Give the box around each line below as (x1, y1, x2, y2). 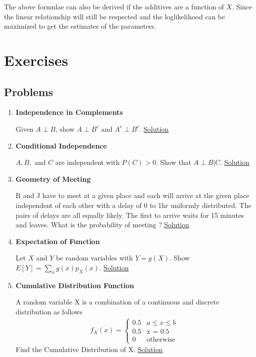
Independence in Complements (15, 107, 123, 117)
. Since (232, 1, 252, 11)
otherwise (146, 336, 175, 343)
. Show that (156, 157, 191, 167)
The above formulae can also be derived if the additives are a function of (4, 1, 224, 11)
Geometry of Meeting (15, 173, 91, 184)
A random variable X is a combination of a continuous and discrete (15, 297, 219, 307)
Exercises (4, 50, 68, 70)
